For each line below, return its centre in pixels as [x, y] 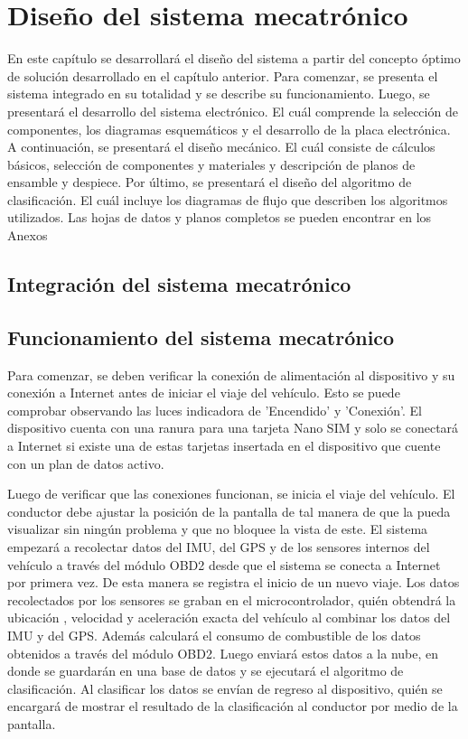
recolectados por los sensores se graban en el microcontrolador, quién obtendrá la [232, 599]
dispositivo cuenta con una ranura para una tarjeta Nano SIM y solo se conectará [233, 428]
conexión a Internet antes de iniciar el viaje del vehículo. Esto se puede [204, 393]
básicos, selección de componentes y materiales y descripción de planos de [211, 164]
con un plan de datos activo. [86, 463]
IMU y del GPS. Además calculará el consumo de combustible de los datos [214, 635]
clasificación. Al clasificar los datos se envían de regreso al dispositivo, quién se [225, 688]
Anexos [28, 235]
